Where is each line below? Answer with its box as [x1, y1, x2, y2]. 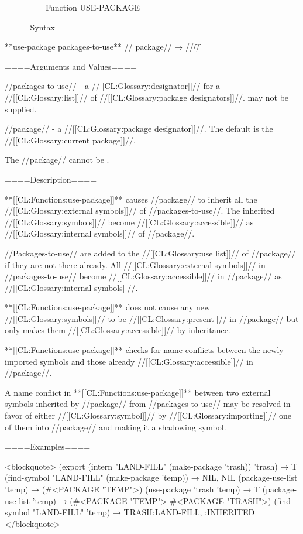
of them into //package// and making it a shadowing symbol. [5, 420, 226, 433]
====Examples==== [5, 440, 91, 453]
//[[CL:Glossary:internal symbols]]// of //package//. [5, 227, 195, 239]
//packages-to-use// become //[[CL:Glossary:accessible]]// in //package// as [5, 270, 282, 282]
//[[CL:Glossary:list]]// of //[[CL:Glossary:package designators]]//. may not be [5, 91, 289, 103]
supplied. [5, 102, 37, 115]
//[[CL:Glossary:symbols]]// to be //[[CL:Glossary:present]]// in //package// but [5, 312, 299, 324]
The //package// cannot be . [5, 153, 109, 166]
